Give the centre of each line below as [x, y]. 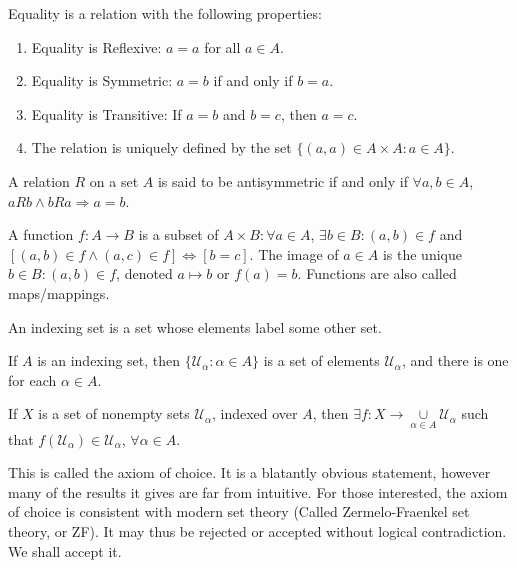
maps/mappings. [59, 292]
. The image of [294, 253]
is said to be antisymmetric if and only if [282, 180]
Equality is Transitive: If [106, 113]
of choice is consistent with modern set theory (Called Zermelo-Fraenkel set [239, 511]
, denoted [144, 273]
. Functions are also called [377, 273]
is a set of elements [321, 360]
